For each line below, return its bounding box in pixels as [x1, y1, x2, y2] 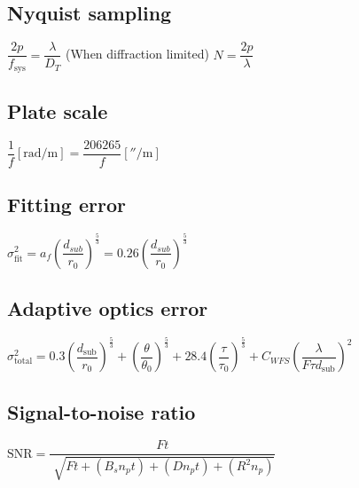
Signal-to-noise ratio [7, 397, 196, 425]
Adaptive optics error [7, 294, 208, 321]
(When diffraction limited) [66, 44, 209, 63]
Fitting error [7, 191, 126, 218]
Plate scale [7, 98, 108, 125]
